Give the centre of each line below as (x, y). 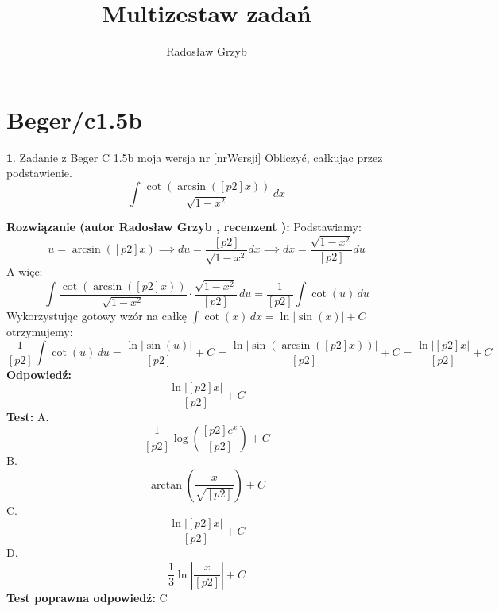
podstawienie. (39, 173)
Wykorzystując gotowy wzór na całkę (97, 316)
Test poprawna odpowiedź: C (87, 597)
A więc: (25, 271)
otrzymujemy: (40, 332)
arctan (166, 485)
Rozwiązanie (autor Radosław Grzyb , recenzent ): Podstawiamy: (184, 227)
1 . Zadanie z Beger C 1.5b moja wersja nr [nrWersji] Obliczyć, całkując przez (195, 157)
